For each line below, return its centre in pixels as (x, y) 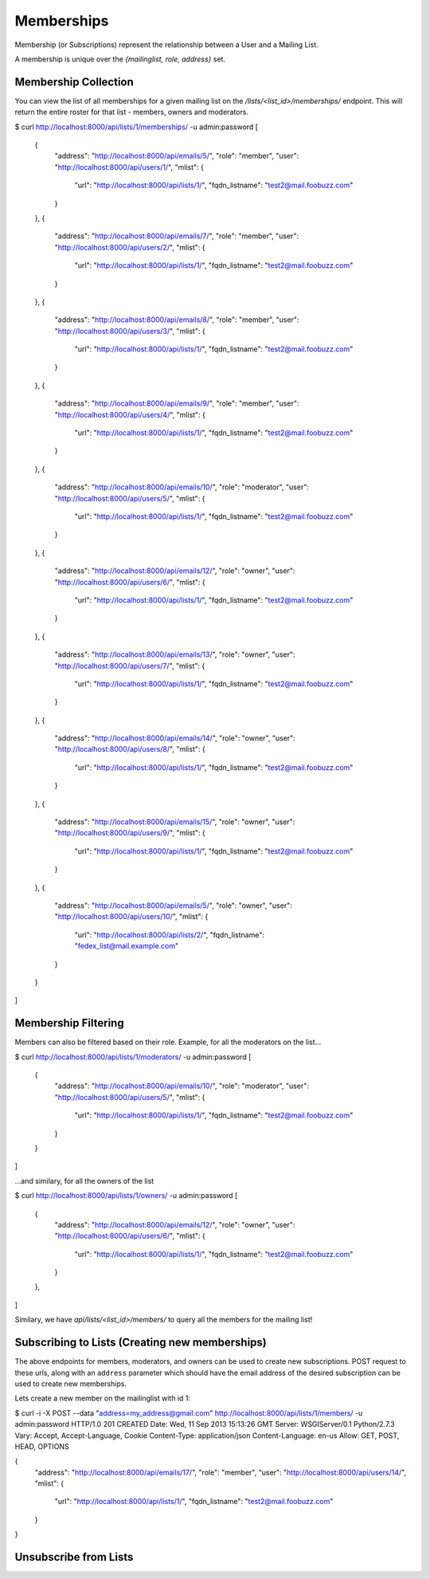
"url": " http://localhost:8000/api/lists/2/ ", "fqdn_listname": (169, 935)
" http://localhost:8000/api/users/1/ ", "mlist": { (129, 167)
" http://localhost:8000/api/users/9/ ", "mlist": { (130, 833)
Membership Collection (74, 82)
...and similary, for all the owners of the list (84, 1180)
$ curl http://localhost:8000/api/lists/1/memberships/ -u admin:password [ (137, 127)
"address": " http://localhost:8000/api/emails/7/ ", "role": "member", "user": (176, 236)
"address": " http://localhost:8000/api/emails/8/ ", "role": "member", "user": (177, 320)
